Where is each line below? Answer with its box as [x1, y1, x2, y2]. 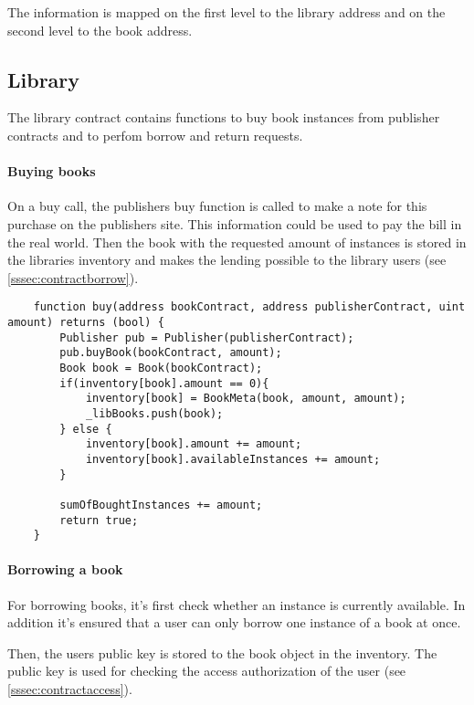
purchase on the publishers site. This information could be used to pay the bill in [7, 214, 462, 233]
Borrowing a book [7, 560, 123, 579]
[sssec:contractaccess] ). [7, 679, 132, 699]
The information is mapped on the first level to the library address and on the [7, 3, 446, 21]
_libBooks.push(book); [85, 406, 224, 420]
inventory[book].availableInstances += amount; [85, 452, 381, 466]
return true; [59, 513, 139, 527]
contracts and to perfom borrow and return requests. [7, 125, 303, 144]
